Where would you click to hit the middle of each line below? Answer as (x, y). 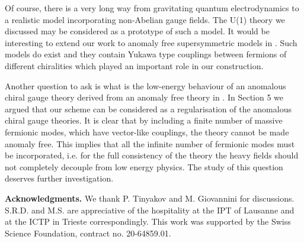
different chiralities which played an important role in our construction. (134, 65)
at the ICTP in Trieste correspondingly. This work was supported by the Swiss (148, 221)
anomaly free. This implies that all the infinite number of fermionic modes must (150, 143)
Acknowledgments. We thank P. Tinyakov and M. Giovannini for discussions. (150, 198)
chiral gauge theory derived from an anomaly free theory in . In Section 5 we (144, 97)
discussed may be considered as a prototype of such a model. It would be (137, 31)
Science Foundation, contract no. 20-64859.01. (88, 233)
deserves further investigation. (59, 178)
